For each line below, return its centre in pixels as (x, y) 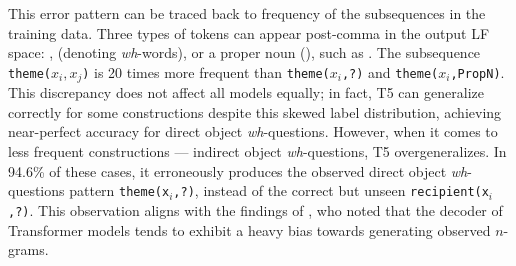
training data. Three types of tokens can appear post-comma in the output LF (249, 32)
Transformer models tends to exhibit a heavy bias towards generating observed (249, 229)
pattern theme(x (119, 190)
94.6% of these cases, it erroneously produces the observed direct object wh (238, 170)
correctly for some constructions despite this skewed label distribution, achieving (255, 111)
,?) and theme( (390, 71)
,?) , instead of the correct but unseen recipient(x (331, 190)
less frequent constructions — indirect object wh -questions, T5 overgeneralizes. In (257, 151)
